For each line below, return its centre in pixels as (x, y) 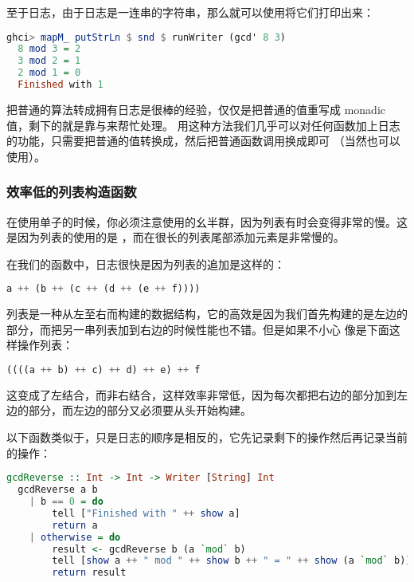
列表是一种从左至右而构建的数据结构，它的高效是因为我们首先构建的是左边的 (207, 314)
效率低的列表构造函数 (72, 192)
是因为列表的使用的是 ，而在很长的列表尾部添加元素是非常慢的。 (176, 237)
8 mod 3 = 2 (49, 49)
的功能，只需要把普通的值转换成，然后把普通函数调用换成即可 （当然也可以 (203, 141)
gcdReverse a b (58, 490)
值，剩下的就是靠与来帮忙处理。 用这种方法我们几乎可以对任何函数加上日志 (203, 125)
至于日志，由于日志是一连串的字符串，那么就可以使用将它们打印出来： (190, 12)
